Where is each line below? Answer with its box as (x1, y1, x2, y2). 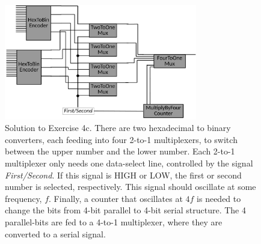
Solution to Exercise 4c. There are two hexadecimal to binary (5, 121, 231, 134)
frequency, (5, 192, 42, 204)
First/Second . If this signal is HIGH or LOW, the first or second (5, 168, 242, 181)
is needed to (197, 192, 241, 204)
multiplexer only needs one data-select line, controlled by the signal (5, 157, 253, 169)
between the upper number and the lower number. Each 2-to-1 (5, 145, 235, 157)
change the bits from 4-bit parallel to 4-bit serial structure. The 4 (5, 204, 246, 216)
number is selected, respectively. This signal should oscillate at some (5, 180, 256, 193)
